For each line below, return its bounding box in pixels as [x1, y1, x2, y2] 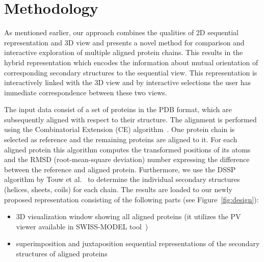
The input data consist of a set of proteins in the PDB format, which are [4, 104, 232, 115]
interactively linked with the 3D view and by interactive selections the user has [4, 77, 251, 88]
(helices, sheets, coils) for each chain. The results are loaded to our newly [4, 184, 232, 195]
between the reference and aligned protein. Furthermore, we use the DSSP [4, 164, 236, 174]
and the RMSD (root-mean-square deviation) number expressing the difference [4, 154, 250, 165]
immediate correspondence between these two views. [4, 87, 167, 97]
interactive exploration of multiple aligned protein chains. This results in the [4, 47, 243, 58]
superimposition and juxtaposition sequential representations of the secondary [16, 238, 260, 249]
